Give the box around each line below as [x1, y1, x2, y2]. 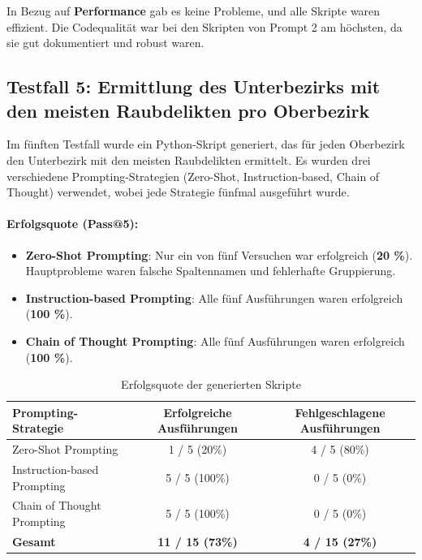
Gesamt [12, 532, 56, 549]
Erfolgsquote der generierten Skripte [121, 376, 301, 393]
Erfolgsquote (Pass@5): [6, 215, 139, 232]
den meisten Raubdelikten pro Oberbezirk [6, 97, 370, 123]
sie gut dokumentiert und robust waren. [6, 34, 205, 51]
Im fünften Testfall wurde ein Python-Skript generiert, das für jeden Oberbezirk [6, 136, 405, 153]
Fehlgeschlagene [295, 403, 385, 420]
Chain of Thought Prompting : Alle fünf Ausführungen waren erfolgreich [25, 332, 405, 349]
